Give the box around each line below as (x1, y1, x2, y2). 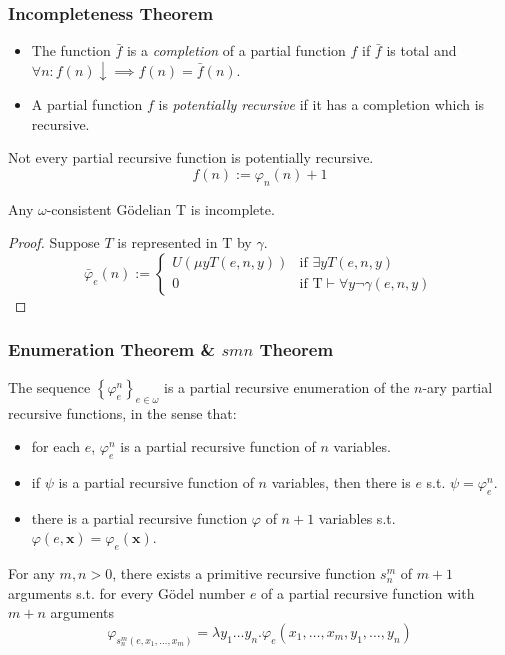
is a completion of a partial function (126, 40, 346, 61)
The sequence (8, 376, 91, 397)
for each (31, 436, 81, 457)
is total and (386, 40, 457, 61)
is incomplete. (190, 198, 275, 219)
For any (8, 563, 55, 584)
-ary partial (422, 376, 493, 397)
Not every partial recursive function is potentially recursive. (8, 147, 374, 168)
